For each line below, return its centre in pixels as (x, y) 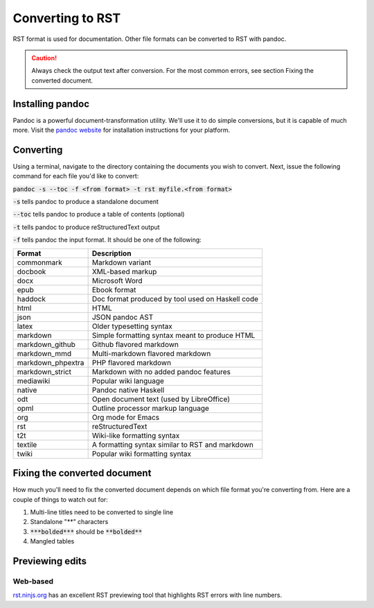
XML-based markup (124, 271)
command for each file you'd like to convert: (76, 176)
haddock (32, 298)
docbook (32, 271)
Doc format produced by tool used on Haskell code (175, 298)
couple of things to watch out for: (61, 499)
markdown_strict (44, 371)
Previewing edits (50, 561)
